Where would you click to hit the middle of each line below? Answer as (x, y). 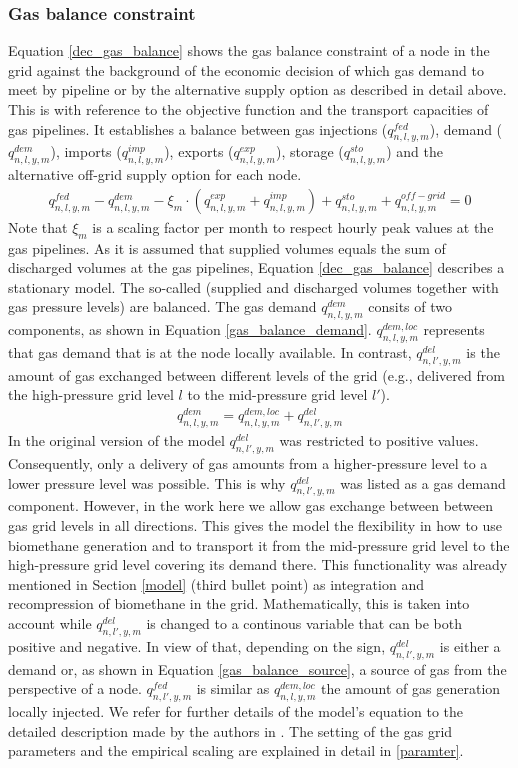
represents (454, 329)
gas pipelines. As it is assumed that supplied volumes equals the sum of (227, 247)
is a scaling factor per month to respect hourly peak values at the (293, 226)
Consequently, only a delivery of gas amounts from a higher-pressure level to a (248, 463)
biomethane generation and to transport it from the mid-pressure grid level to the (259, 544)
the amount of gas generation (411, 688)
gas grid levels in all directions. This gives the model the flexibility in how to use (255, 525)
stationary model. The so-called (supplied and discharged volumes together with (253, 286)
